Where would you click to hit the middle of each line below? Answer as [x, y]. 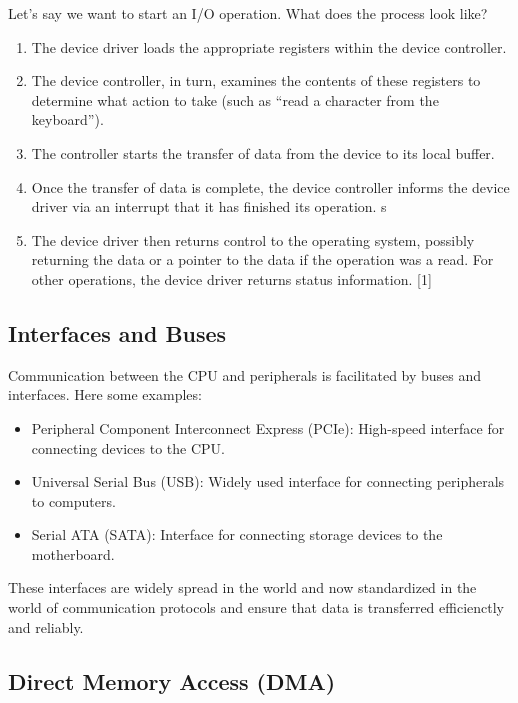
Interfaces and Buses [117, 332]
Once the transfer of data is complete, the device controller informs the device [270, 186]
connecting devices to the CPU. [128, 447]
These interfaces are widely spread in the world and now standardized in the [242, 587]
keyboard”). [67, 119]
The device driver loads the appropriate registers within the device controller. [269, 46]
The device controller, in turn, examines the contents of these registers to [256, 80]
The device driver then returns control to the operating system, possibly [253, 239]
